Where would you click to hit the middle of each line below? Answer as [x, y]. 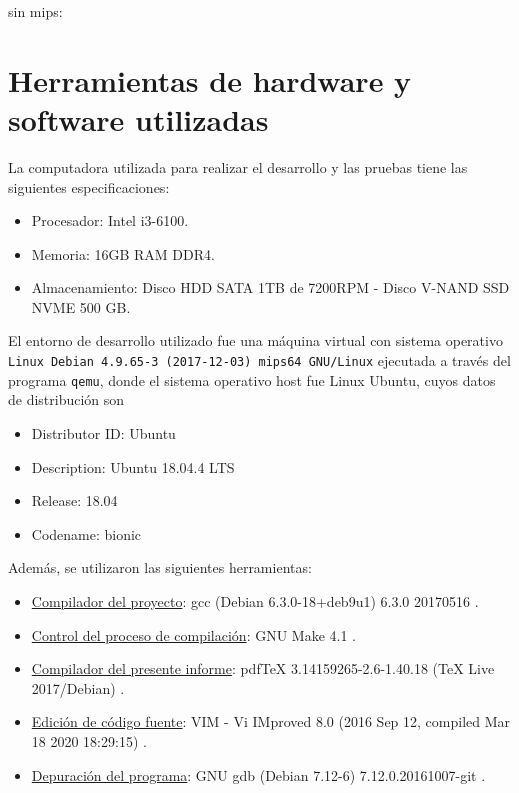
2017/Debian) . [78, 687]
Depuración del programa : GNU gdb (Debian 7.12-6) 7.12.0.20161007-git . [258, 774]
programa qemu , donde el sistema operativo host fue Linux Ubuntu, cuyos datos [252, 379]
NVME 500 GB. [81, 306]
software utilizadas [138, 118]
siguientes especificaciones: [89, 186]
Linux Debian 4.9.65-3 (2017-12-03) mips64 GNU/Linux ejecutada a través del [259, 360]
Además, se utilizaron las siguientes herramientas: [160, 567]
